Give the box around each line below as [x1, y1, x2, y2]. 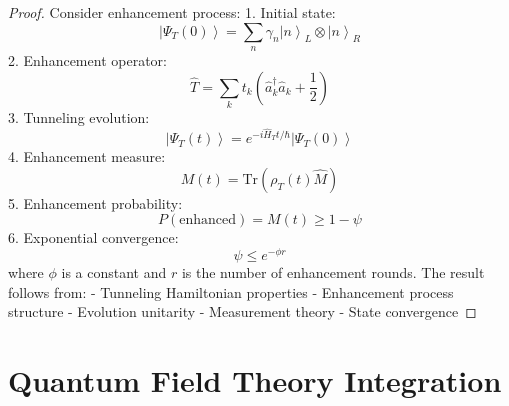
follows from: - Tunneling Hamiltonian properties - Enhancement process [8, 281, 454, 302]
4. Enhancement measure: [8, 146, 166, 167]
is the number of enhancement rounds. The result [181, 262, 485, 282]
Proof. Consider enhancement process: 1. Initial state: [8, 2, 336, 22]
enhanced [179, 213, 237, 228]
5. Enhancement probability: [8, 192, 183, 213]
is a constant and [61, 262, 167, 282]
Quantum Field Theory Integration [8, 359, 502, 400]
